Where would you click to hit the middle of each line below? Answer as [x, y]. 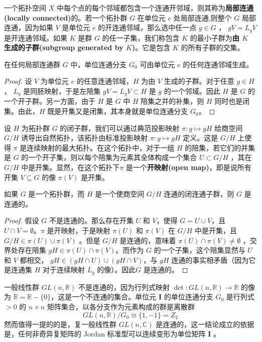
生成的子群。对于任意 [199, 81]
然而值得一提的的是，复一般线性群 [60, 324]
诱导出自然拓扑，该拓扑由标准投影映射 [85, 138]
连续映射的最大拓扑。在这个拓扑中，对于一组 [101, 147]
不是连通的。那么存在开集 [91, 220]
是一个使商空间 [120, 194]
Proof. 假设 [22, 220]
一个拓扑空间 [25, 8]
